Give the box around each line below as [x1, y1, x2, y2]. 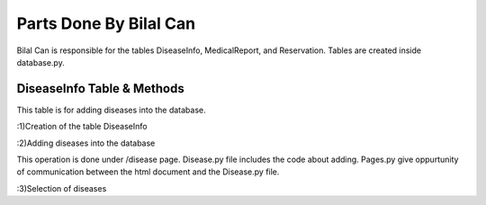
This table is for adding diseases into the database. [16, 104, 206, 115]
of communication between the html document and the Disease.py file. [16, 166, 280, 177]
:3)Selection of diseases [16, 183, 107, 193]
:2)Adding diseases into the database [16, 138, 156, 148]
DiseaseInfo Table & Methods [16, 81, 184, 96]
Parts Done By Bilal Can [16, 13, 196, 33]
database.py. [16, 57, 65, 67]
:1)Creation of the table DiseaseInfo [16, 121, 148, 132]
